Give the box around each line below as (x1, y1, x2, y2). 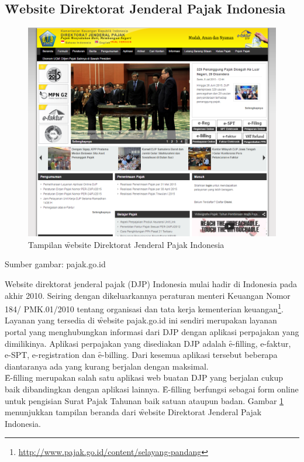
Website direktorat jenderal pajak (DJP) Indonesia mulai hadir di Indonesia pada (5, 277, 297, 289)
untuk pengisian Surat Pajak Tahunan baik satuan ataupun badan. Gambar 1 (5, 394, 284, 406)
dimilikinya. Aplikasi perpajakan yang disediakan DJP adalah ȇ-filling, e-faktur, (5, 337, 291, 349)
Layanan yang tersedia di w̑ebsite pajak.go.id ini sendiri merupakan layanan (5, 314, 277, 326)
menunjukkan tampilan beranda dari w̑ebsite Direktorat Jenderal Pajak (5, 406, 262, 418)
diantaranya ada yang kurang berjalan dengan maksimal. (5, 360, 209, 372)
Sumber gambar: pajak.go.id (5, 258, 106, 270)
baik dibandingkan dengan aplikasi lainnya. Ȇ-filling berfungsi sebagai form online (5, 382, 299, 395)
